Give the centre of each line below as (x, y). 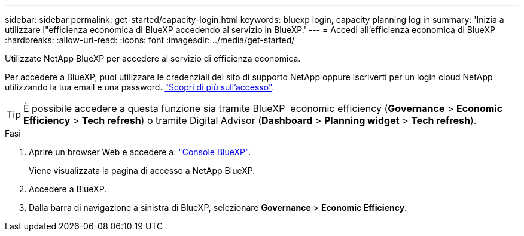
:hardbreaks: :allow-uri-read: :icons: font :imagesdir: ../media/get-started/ (150, 40)
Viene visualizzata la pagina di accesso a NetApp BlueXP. (142, 170)
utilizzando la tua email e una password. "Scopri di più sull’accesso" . (140, 87)
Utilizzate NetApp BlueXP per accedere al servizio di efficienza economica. (153, 58)
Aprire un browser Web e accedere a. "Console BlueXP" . (140, 152)
